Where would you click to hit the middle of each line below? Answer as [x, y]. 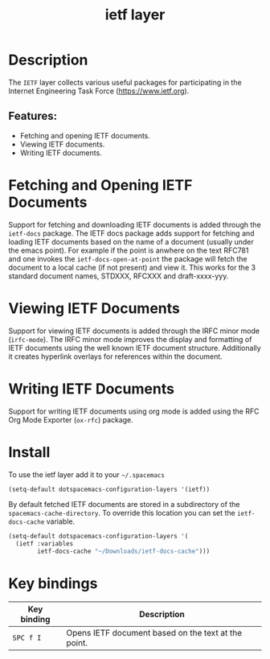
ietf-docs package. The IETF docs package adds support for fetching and [131, 233]
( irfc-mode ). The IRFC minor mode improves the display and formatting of [130, 339]
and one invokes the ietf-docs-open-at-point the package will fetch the [128, 258]
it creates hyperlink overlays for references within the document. [115, 356]
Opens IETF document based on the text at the [154, 632]
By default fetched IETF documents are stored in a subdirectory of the [124, 505]
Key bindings [53, 584]
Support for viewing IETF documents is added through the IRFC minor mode [134, 331]
